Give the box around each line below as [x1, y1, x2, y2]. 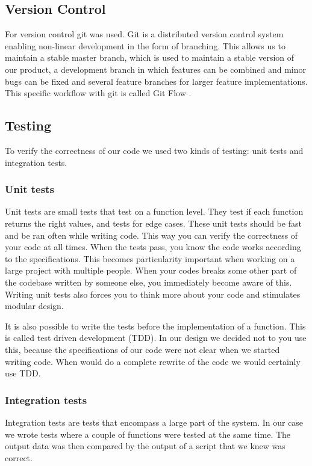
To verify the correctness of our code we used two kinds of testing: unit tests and [5, 144, 304, 156]
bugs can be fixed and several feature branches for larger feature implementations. [5, 75, 308, 87]
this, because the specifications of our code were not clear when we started [5, 343, 280, 355]
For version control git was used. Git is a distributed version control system [5, 28, 284, 40]
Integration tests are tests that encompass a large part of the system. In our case [5, 415, 304, 428]
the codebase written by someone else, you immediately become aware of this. [5, 275, 292, 288]
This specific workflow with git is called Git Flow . [5, 87, 192, 99]
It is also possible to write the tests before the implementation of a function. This [5, 319, 306, 332]
